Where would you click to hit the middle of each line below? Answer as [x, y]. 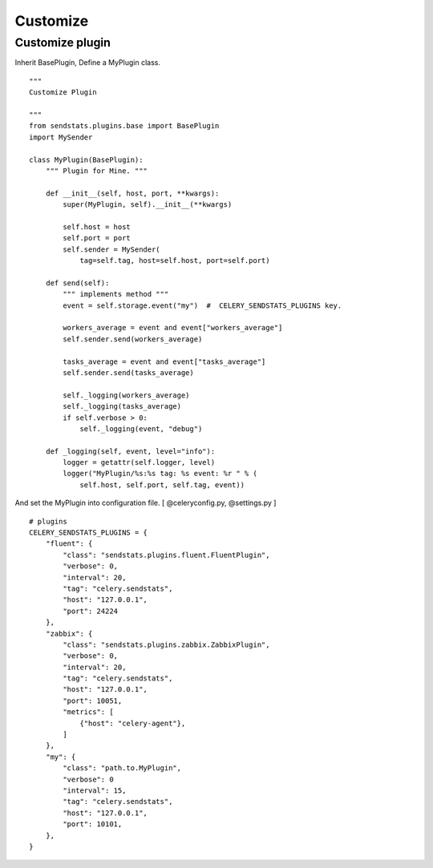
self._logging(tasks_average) [122, 406]
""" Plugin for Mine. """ [97, 171]
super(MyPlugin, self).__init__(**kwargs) [148, 205]
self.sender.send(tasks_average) [128, 372]
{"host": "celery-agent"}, [133, 723]
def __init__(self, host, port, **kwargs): [132, 193]
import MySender [61, 137]
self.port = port [97, 238]
